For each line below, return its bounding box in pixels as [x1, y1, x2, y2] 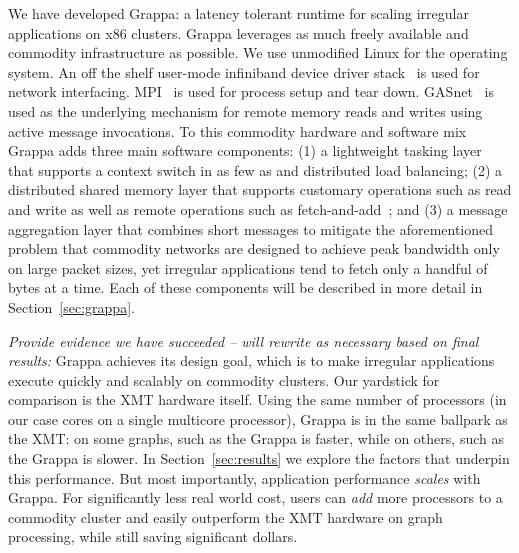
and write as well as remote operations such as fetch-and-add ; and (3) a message [8, 198, 508, 219]
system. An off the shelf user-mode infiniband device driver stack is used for [8, 61, 480, 82]
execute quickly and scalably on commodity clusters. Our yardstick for [8, 369, 440, 390]
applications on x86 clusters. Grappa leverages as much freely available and [8, 22, 469, 43]
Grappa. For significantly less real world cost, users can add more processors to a [8, 487, 503, 508]
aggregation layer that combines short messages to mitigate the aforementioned [8, 218, 494, 239]
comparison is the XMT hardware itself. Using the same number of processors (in [8, 389, 507, 410]
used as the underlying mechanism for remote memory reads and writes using [8, 100, 483, 121]
